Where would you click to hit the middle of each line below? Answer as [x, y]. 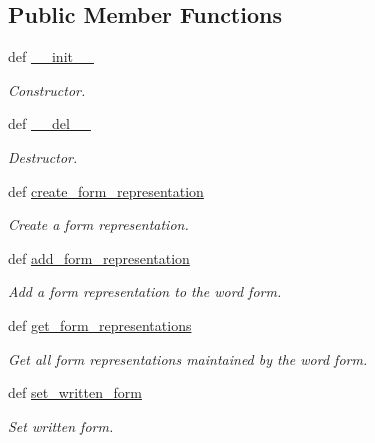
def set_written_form [75, 392]
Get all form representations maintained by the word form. [188, 358]
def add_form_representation [99, 257]
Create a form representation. [98, 224]
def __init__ [51, 56]
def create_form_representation [106, 190]
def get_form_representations [100, 324]
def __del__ [49, 123]
